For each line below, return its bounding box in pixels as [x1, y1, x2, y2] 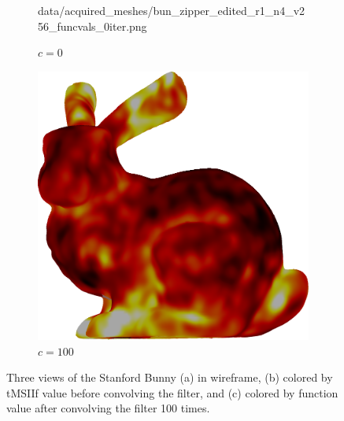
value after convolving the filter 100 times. [6, 400, 210, 416]
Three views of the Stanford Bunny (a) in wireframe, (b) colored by [6, 369, 333, 386]
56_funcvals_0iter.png [38, 17, 147, 34]
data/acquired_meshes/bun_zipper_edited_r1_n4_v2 [38, 2, 305, 18]
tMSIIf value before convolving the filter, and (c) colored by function [6, 384, 338, 401]
